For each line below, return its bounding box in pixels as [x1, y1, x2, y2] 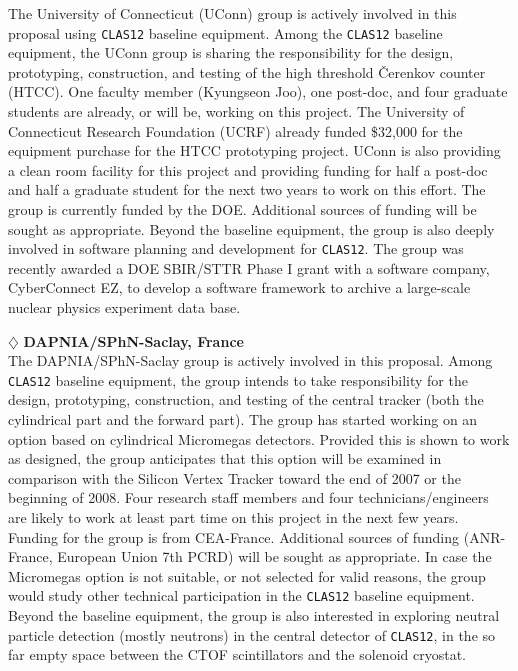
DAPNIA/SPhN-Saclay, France [23, 330, 244, 351]
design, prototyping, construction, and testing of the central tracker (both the [8, 389, 484, 410]
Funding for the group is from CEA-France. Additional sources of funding [8, 526, 460, 547]
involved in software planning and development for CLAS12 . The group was [8, 238, 464, 259]
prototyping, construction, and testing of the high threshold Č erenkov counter [8, 61, 486, 82]
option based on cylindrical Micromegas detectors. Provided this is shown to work [8, 428, 510, 449]
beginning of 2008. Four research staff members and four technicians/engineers [8, 487, 489, 508]
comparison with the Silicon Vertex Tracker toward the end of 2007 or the [8, 467, 461, 488]
